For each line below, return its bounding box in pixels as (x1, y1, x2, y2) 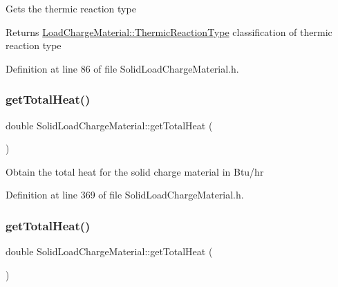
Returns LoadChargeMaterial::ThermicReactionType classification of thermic (6, 24, 332, 39)
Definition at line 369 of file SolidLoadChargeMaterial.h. (6, 187, 244, 202)
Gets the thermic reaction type (6, 1, 136, 15)
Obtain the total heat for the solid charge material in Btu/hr (6, 164, 264, 178)
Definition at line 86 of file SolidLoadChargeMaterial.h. (6, 61, 239, 75)
